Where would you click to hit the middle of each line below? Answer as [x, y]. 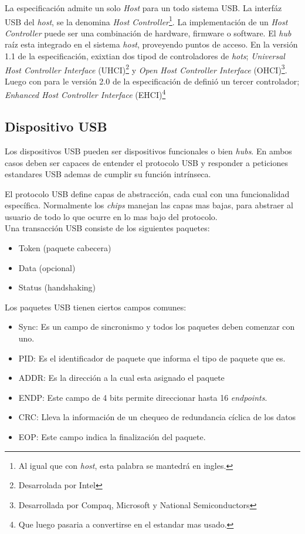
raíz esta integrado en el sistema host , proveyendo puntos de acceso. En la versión [151, 44]
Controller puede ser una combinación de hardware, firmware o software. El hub [148, 33]
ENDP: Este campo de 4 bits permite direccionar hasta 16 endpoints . [143, 397]
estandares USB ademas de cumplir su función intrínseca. [108, 174]
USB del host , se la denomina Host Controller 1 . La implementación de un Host [146, 21]
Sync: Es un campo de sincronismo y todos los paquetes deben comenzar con [157, 327]
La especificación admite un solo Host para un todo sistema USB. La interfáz [143, 8]
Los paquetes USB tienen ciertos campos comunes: [96, 307]
